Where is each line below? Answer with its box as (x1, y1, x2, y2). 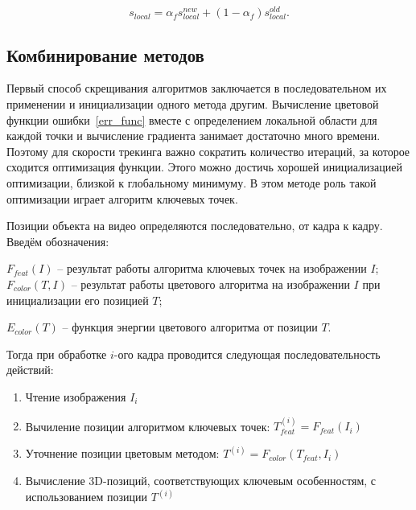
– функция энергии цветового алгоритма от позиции (62, 319, 318, 335)
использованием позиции (25, 488, 147, 504)
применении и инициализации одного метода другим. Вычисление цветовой (6, 96, 379, 113)
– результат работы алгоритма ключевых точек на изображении (57, 260, 367, 277)
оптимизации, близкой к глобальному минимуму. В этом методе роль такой (6, 175, 377, 191)
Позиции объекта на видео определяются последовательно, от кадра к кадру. (6, 217, 383, 234)
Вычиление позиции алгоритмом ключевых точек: (25, 417, 270, 434)
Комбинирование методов (6, 42, 204, 67)
